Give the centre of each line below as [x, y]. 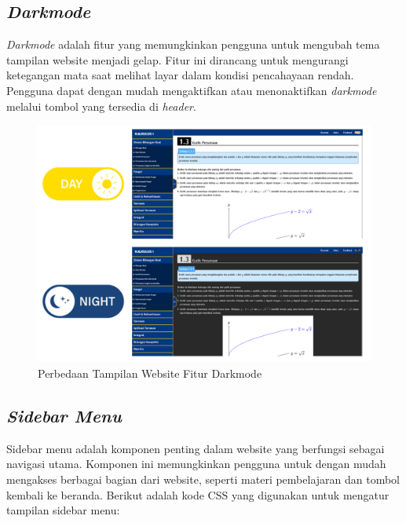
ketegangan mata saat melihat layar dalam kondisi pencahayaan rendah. [180, 75]
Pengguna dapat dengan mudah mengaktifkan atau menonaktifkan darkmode [192, 90]
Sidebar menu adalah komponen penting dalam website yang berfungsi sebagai [196, 448]
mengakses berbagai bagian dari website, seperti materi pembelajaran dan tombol [203, 479]
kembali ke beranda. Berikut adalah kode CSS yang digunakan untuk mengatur [198, 494]
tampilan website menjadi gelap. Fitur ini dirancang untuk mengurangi [177, 59]
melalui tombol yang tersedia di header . [101, 106]
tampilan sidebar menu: [63, 510]
